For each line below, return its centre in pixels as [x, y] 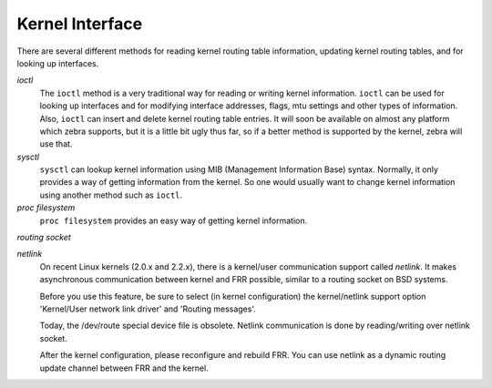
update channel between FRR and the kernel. [124, 368]
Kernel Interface [80, 24]
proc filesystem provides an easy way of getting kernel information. [174, 220]
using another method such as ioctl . [111, 195]
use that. [56, 144]
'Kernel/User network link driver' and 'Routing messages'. [148, 309]
